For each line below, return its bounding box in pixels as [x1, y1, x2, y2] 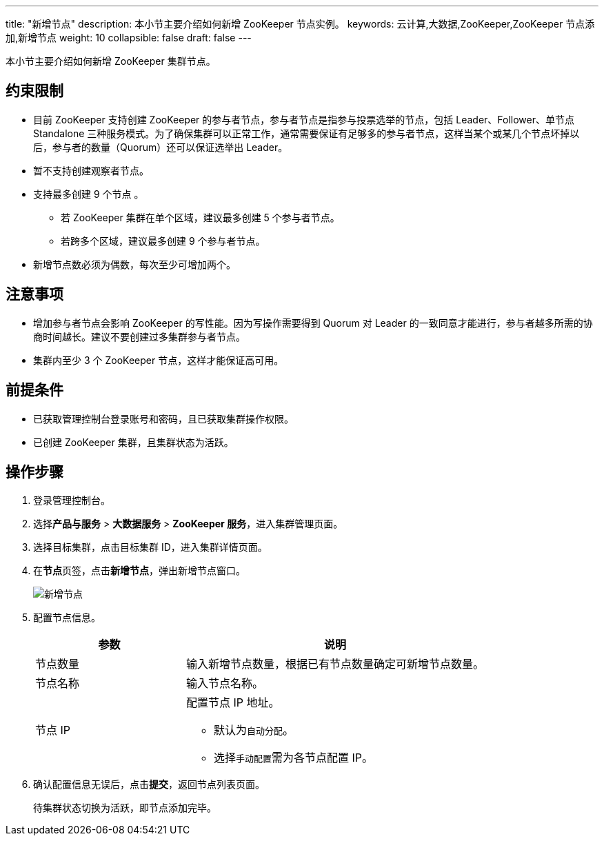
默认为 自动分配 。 [214, 723, 294, 738]
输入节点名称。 [186, 676, 264, 691]
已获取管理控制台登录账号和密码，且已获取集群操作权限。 [33, 412, 294, 425]
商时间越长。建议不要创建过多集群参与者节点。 [33, 330, 245, 343]
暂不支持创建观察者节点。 [33, 164, 149, 176]
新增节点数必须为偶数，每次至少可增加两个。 [33, 258, 236, 270]
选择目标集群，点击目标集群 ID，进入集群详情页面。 [33, 541, 268, 554]
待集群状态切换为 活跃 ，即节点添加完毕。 [33, 802, 217, 814]
